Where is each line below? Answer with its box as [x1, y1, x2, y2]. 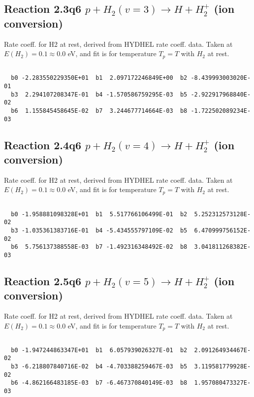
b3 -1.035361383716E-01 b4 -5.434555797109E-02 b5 [11, 227, 188, 234]
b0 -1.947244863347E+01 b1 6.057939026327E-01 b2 [11, 346, 188, 354]
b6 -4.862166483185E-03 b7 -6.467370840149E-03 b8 [11, 379, 188, 387]
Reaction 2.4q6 [4, 137, 81, 152]
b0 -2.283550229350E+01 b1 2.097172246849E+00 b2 [11, 74, 188, 82]
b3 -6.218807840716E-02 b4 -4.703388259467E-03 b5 [11, 363, 188, 370]
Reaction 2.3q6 [4, 1, 81, 16]
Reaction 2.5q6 [4, 273, 81, 288]
